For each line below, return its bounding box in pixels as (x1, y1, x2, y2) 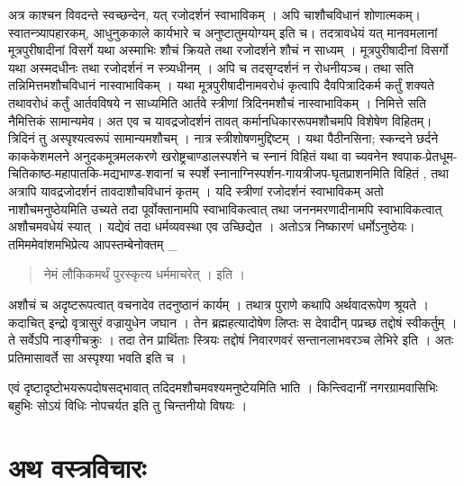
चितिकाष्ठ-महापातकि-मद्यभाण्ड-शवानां (8, 164, 173, 183)
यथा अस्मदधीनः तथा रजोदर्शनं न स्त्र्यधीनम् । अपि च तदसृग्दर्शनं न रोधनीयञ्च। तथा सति (8, 58, 414, 76)
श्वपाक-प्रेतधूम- (391, 146, 458, 165)
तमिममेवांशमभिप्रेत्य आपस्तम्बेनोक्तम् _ (8, 234, 177, 253)
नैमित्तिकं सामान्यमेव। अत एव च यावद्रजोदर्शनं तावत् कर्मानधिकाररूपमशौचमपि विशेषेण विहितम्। (8, 111, 432, 130)
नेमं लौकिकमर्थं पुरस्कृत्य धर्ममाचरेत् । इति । (43, 265, 245, 283)
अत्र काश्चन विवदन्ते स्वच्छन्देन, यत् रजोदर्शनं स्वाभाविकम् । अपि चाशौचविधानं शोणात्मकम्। (8, 5, 421, 23)
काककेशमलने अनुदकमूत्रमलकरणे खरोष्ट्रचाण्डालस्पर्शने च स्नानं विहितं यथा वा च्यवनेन (8, 146, 388, 165)
